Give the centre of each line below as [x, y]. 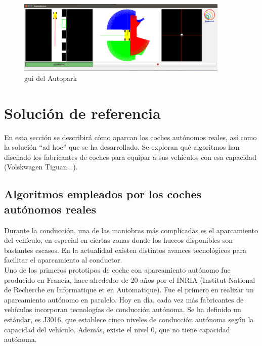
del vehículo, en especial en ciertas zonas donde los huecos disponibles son [119, 240]
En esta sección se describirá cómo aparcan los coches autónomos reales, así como [130, 137]
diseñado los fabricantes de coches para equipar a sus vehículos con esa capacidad [130, 157]
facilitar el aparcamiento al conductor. [63, 260]
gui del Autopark [51, 78]
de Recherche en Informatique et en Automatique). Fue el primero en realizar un [129, 290]
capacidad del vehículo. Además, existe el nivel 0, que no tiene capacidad [117, 329]
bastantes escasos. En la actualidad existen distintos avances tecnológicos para [125, 250]
